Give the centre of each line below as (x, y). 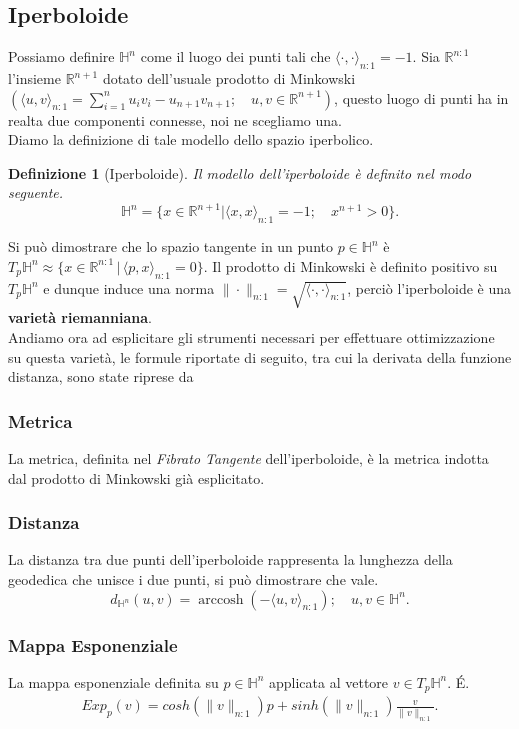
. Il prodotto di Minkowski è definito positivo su (350, 265)
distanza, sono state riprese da (101, 376)
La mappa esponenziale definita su (113, 681)
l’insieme (34, 78)
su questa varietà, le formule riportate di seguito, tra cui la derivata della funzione (260, 356)
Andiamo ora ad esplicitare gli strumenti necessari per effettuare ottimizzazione (251, 337)
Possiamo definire (61, 56)
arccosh (221, 599)
